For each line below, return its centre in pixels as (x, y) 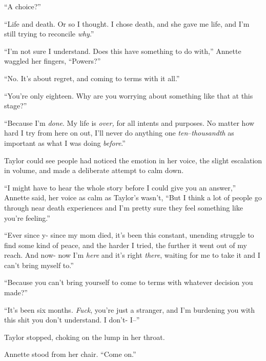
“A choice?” (23, 6)
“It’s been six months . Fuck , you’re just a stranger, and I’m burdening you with (130, 309)
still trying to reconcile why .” (49, 34)
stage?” (16, 106)
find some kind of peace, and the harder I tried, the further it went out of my (126, 245)
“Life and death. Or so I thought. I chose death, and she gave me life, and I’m (127, 23)
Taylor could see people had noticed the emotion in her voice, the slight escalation (133, 160)
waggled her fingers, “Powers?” (53, 61)
